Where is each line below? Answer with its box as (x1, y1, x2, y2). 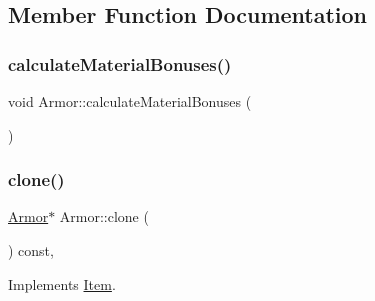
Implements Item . (8, 273, 116, 294)
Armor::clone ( (59, 206, 149, 227)
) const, (8, 240, 54, 260)
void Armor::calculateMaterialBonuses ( (8, 91, 252, 111)
